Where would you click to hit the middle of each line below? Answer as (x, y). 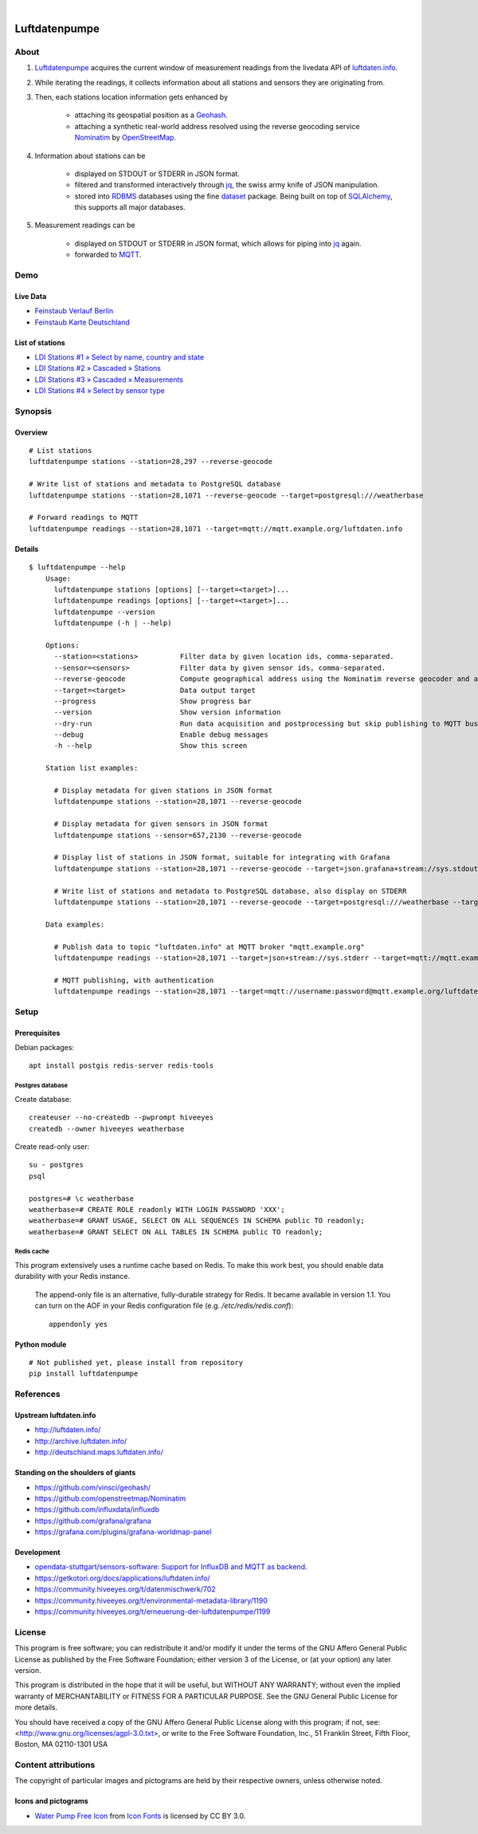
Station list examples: (92, 768)
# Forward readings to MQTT (84, 518)
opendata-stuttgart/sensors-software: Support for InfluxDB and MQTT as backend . (171, 1567)
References (37, 1394)
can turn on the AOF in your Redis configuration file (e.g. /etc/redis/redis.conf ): (164, 1306)
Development (37, 1553)
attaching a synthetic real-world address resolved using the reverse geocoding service (217, 126)
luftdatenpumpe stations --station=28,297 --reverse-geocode (151, 462)
